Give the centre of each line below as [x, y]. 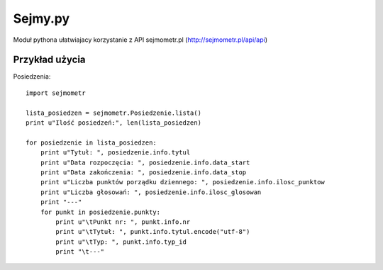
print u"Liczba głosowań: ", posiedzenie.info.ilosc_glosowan [151, 192]
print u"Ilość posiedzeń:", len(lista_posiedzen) [114, 123]
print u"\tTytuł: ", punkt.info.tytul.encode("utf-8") [153, 232]
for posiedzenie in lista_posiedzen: [91, 142]
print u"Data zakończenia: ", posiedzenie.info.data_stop [143, 172]
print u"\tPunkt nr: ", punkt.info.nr [123, 222]
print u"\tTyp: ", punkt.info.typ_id [121, 242]
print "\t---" [80, 252]
